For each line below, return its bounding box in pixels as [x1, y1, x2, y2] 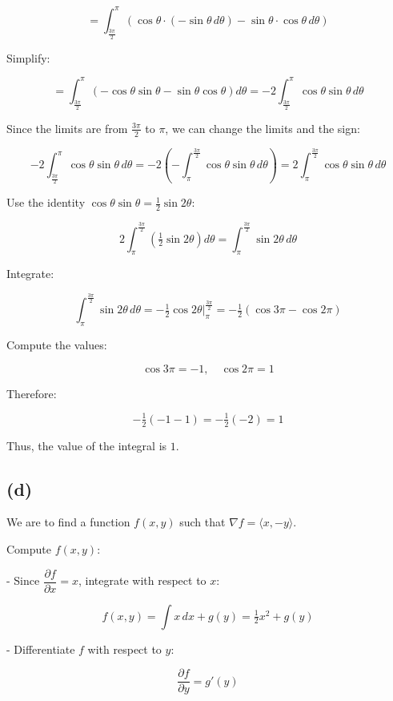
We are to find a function [6, 514, 130, 530]
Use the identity [6, 194, 86, 211]
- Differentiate [6, 640, 75, 657]
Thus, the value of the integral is [6, 437, 167, 453]
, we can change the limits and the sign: [165, 119, 360, 136]
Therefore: [6, 385, 57, 401]
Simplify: [6, 49, 50, 66]
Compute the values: [6, 336, 107, 353]
